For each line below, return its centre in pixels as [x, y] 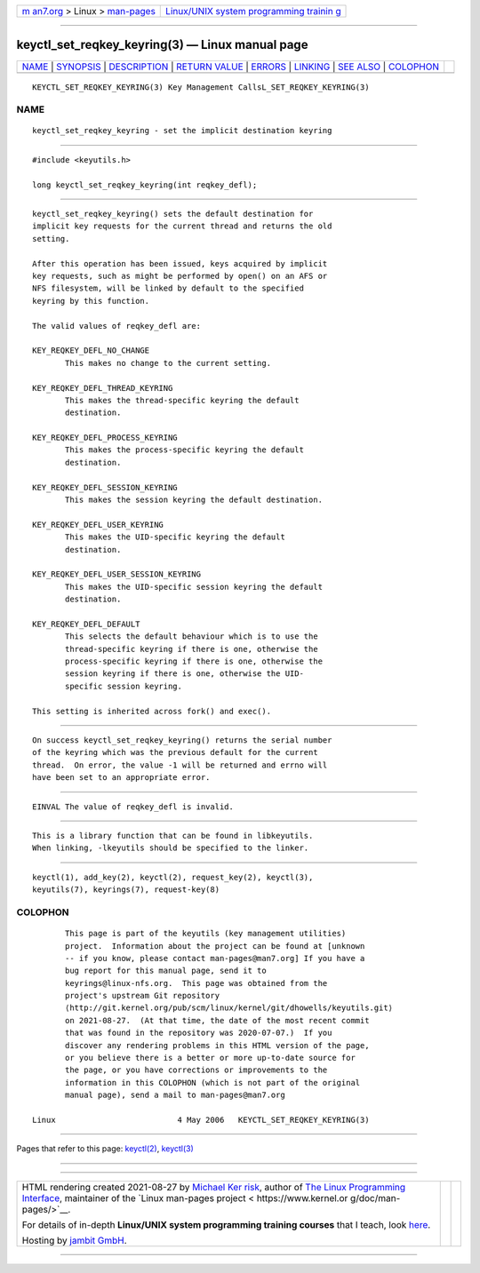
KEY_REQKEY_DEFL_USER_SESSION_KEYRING [117, 574]
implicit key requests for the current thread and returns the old [182, 226]
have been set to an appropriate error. [121, 778]
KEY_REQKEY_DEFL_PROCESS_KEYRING [105, 438]
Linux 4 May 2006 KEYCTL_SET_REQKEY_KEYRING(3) [201, 1120]
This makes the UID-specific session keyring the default [194, 587]
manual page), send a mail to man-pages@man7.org [176, 1095]
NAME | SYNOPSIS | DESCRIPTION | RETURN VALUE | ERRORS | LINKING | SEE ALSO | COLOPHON [231, 67]
